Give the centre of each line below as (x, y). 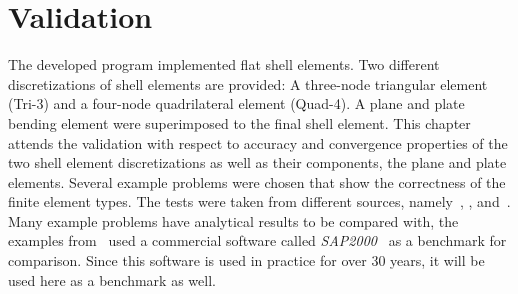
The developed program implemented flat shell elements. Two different (224, 64)
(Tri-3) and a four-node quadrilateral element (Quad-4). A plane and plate (236, 103)
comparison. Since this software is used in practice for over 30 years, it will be (246, 260)
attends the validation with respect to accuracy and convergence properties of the (258, 142)
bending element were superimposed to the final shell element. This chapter (239, 122)
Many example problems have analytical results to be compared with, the (233, 220)
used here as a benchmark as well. (112, 279)
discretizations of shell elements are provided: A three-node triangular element (248, 83)
